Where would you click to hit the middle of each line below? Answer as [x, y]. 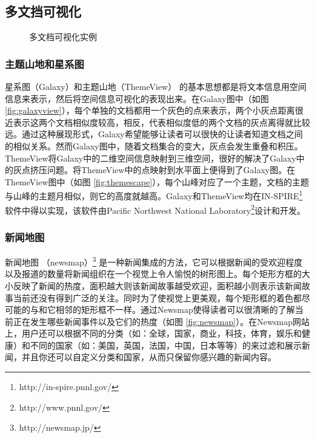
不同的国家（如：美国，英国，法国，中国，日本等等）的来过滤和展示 [166, 345]
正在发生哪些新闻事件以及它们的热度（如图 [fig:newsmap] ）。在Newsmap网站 [161, 321]
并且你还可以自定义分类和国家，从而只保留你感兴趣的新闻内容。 [149, 357]
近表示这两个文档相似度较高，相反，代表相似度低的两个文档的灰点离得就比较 [157, 122]
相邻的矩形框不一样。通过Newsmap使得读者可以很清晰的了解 [175, 310]
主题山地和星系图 [45, 63]
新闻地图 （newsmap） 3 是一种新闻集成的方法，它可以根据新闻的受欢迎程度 [154, 261]
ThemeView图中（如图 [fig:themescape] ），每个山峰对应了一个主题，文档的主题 [157, 181]
